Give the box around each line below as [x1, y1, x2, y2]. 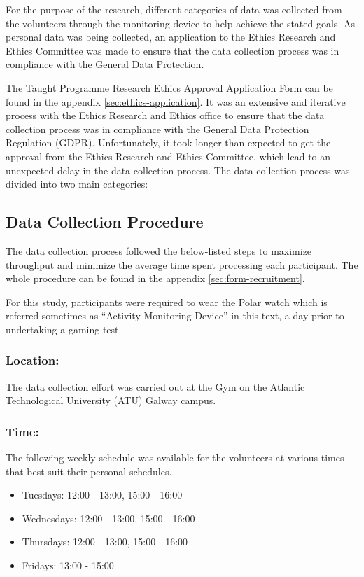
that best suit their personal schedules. [6, 464, 172, 478]
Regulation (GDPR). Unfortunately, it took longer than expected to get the [6, 135, 331, 150]
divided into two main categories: [6, 176, 148, 191]
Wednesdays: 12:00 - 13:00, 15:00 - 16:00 [22, 510, 195, 525]
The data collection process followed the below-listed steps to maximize [6, 243, 312, 258]
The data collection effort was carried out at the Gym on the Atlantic [6, 379, 305, 394]
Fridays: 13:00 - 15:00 [22, 558, 114, 573]
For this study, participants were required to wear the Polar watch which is [6, 294, 328, 309]
